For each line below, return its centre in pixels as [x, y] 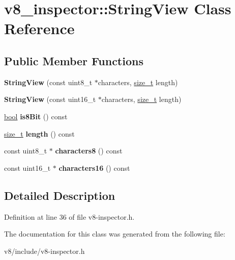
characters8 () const [89, 151]
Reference [39, 28]
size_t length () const [39, 133]
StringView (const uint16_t [50, 99]
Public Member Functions [74, 60]
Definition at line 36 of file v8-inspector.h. [69, 216]
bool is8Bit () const [36, 116]
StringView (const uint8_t [48, 82]
